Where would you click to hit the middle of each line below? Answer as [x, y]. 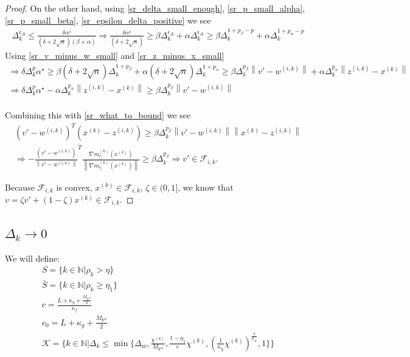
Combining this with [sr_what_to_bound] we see [98, 115]
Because [20, 187]
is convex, [74, 187]
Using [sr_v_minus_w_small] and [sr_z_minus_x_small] [115, 56]
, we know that [206, 187]
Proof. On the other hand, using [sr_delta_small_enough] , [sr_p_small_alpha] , [155, 8]
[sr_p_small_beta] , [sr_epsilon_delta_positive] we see [108, 20]
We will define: [33, 258]
